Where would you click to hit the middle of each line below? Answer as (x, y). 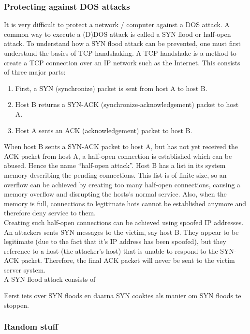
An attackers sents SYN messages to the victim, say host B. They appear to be (121, 232)
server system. (25, 269)
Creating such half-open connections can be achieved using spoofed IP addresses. (124, 222)
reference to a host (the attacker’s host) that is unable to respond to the (111, 250)
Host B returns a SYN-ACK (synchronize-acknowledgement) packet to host (127, 104)
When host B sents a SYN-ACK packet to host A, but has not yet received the (121, 146)
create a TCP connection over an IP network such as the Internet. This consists (122, 62)
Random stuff (31, 326)
